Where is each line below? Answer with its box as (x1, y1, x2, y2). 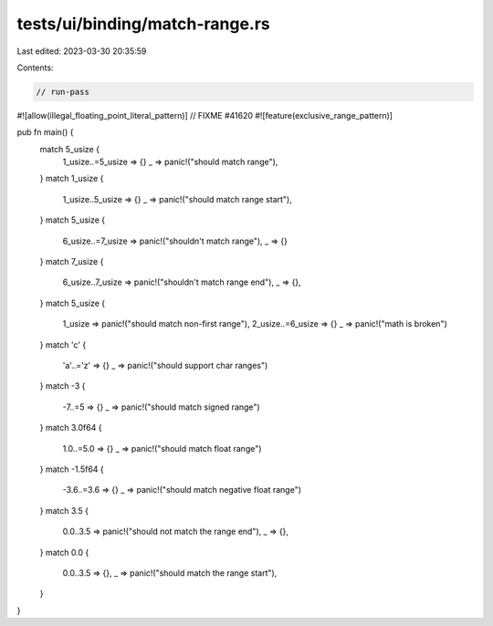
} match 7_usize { (39, 256, 104, 267)
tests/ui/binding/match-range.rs (16, 14, 271, 34)
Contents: (16, 62, 54, 73)
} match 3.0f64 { (39, 423, 102, 433)
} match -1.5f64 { (39, 464, 104, 475)
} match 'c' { (39, 339, 87, 350)
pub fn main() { (16, 127, 74, 138)
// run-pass (36, 87, 90, 97)
